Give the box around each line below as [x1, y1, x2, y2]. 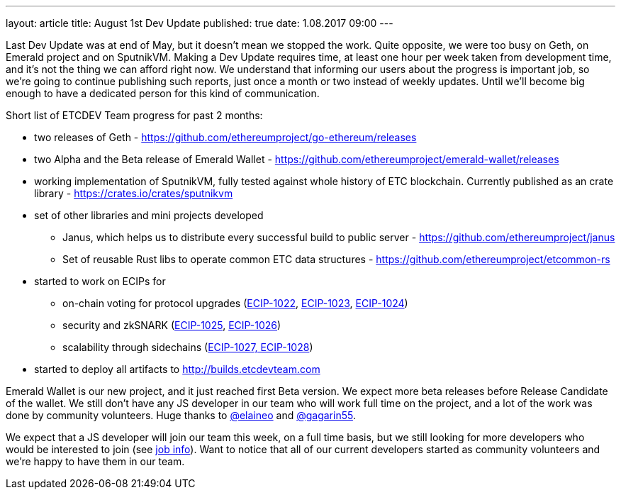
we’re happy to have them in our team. [6, 455, 185, 467]
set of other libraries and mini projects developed [34, 209, 264, 221]
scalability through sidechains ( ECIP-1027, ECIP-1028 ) [62, 341, 313, 353]
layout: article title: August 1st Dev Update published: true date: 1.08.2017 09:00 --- [6, 17, 393, 29]
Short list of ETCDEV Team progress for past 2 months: [6, 109, 263, 121]
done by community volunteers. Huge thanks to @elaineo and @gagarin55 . [6, 409, 356, 421]
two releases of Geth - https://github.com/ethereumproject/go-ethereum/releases [34, 131, 417, 143]
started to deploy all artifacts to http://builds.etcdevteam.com [34, 363, 320, 375]
